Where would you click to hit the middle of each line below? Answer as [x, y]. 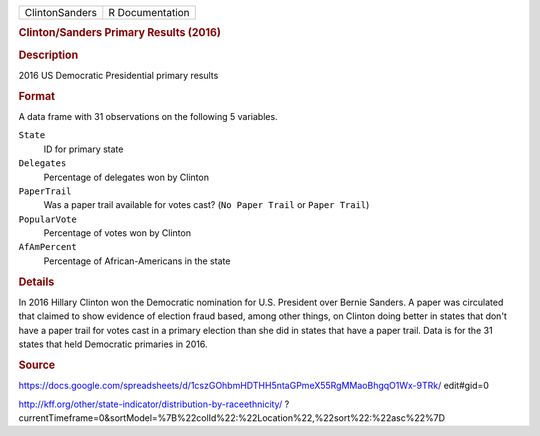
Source [37, 365]
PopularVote [47, 219]
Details [36, 282]
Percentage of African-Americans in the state [137, 261]
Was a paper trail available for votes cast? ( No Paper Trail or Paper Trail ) [206, 205]
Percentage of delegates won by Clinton [126, 177]
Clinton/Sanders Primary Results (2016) [120, 33]
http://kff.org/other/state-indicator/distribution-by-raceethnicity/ [150, 404]
